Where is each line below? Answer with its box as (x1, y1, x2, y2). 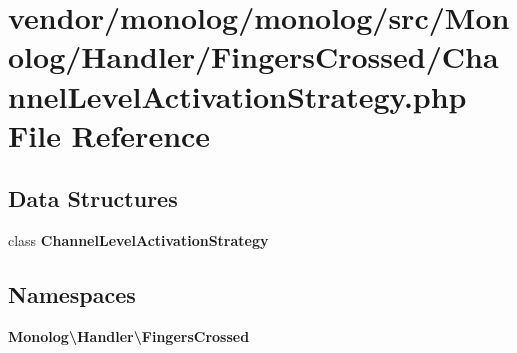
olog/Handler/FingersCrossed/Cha (8, 36, 499, 77)
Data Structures (8, 183, 178, 214)
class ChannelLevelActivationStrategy (8, 230, 269, 251)
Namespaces (8, 279, 136, 310)
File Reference (8, 114, 211, 155)
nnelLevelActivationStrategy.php (8, 75, 467, 116)
